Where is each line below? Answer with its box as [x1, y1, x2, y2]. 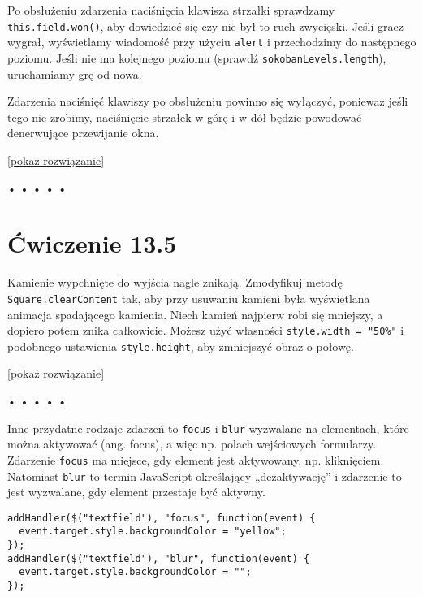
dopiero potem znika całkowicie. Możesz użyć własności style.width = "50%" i [7, 322, 404, 339]
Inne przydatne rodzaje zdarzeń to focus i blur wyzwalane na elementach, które [7, 419, 409, 436]
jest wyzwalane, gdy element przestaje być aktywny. [7, 483, 265, 500]
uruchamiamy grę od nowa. [7, 65, 142, 82]
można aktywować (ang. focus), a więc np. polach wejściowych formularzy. [7, 435, 377, 452]
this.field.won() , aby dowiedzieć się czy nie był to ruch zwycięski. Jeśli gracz [7, 17, 404, 34]
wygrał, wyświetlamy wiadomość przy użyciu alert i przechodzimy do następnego [7, 33, 417, 50]
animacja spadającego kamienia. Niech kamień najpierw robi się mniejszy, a [7, 305, 383, 322]
